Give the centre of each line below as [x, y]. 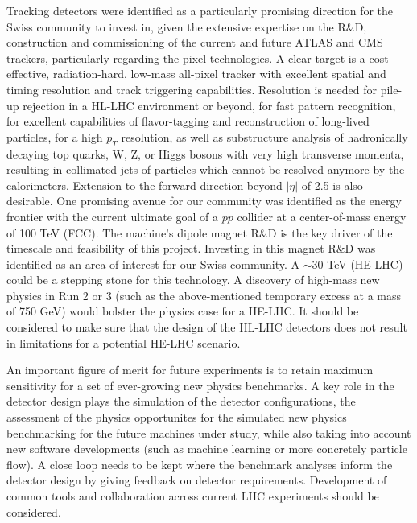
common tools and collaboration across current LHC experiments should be [193, 496]
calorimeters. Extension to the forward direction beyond [145, 185]
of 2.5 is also [332, 185]
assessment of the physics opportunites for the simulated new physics [177, 417]
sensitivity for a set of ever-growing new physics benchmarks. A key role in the [200, 385]
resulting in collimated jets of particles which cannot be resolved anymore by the [206, 169]
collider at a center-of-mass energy [322, 216]
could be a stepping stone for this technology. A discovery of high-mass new [193, 280]
